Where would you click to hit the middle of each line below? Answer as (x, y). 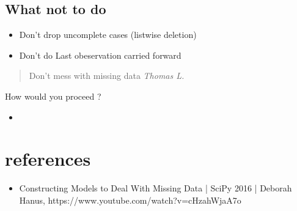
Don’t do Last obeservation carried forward (100, 55)
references (48, 159)
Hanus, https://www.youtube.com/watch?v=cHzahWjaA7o (130, 200)
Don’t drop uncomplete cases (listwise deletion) (108, 35)
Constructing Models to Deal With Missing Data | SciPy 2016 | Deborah (156, 188)
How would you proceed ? (53, 96)
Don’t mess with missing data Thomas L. (107, 76)
